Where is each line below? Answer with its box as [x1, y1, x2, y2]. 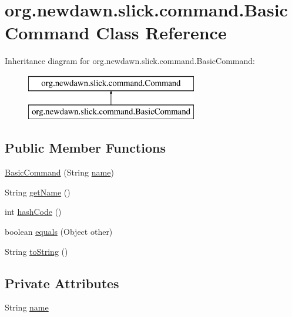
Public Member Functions [5, 139, 166, 157]
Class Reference [96, 21, 227, 45]
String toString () [5, 245, 68, 257]
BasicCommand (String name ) [5, 166, 114, 178]
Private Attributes [5, 274, 119, 292]
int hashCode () [5, 205, 62, 218]
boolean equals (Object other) [5, 225, 113, 238]
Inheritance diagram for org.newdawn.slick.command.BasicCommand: [5, 55, 255, 67]
